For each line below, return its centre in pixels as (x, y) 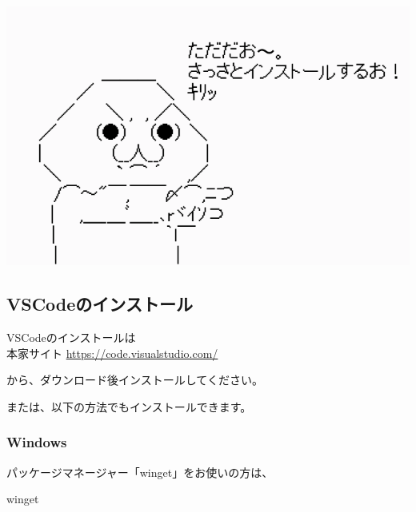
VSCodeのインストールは (71, 337)
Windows (37, 442)
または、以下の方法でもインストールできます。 (129, 406)
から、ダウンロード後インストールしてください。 (135, 380)
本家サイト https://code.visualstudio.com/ (112, 353)
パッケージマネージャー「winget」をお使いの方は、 (140, 472)
